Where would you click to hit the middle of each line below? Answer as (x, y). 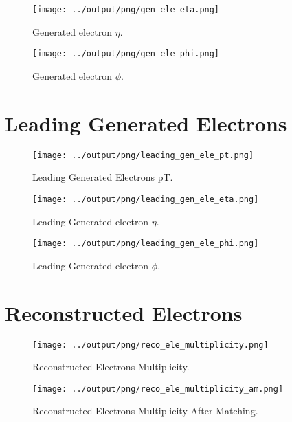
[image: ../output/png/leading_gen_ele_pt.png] (143, 155)
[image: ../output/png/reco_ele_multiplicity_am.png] (158, 389)
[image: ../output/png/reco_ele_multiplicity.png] (150, 345)
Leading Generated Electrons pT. (103, 177)
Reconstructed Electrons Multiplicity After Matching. (145, 411)
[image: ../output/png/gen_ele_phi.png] (126, 54)
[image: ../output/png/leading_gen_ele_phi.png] (146, 244)
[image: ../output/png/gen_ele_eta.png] (126, 10)
